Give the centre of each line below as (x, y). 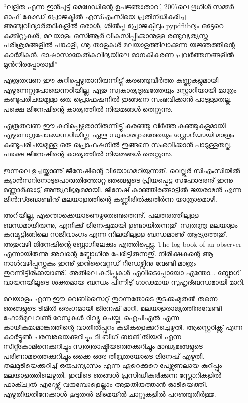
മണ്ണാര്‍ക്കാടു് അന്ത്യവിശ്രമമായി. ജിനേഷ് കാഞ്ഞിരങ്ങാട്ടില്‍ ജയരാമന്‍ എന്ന (122, 189)
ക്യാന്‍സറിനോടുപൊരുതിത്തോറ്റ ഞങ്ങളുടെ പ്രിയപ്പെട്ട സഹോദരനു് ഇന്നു (118, 180)
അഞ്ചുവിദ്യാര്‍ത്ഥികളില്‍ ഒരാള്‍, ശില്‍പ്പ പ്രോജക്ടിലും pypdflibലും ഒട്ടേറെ (114, 26)
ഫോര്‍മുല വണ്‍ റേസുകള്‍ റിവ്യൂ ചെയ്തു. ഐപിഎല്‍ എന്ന (91, 317)
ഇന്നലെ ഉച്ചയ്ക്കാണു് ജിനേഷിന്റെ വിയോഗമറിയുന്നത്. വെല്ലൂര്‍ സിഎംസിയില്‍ (122, 170)
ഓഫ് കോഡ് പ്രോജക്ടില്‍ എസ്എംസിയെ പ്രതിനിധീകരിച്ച (95, 16)
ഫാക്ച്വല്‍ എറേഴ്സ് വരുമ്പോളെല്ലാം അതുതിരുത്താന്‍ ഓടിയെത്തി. (106, 384)
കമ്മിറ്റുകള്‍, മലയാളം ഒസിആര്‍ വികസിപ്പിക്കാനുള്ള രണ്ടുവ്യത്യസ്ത (106, 35)
